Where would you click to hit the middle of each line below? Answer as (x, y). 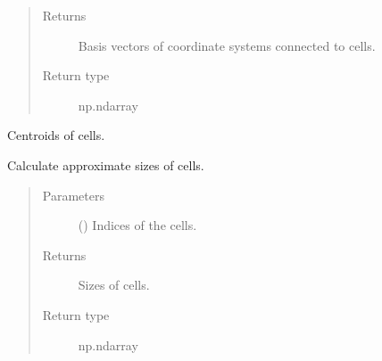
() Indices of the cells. (137, 225)
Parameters (73, 195)
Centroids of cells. (56, 135)
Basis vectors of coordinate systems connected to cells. (227, 45)
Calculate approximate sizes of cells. (106, 164)
